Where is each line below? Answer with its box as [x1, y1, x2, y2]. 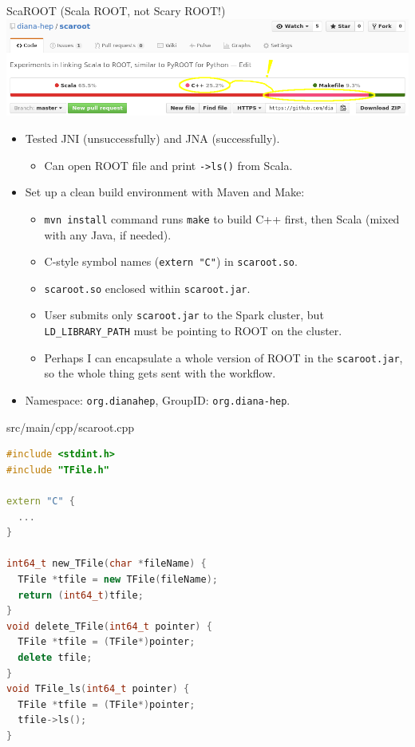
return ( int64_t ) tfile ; [18, 589, 144, 601]
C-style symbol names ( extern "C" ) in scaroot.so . [44, 253, 298, 270]
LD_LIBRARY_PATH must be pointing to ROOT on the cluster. [44, 322, 342, 339]
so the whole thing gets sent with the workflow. [44, 365, 276, 381]
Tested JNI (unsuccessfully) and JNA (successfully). [25, 130, 280, 147]
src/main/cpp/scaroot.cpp [6, 418, 135, 435]
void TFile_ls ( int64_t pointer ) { [6, 683, 190, 695]
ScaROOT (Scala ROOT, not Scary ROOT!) [6, 2, 226, 18]
